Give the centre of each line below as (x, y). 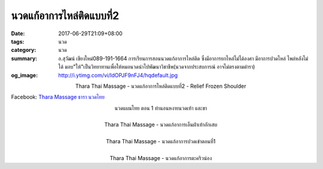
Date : (18, 33)
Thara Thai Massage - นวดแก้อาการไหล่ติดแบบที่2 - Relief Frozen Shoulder (161, 86)
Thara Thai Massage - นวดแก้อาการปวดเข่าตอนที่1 (161, 142)
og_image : (25, 75)
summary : (24, 58)
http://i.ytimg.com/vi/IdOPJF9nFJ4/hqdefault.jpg (118, 75)
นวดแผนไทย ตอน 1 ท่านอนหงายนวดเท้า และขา (161, 108)
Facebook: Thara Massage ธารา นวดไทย (58, 97)
